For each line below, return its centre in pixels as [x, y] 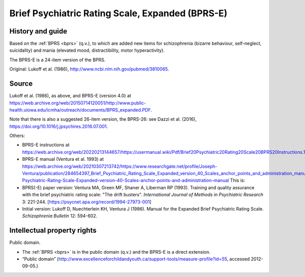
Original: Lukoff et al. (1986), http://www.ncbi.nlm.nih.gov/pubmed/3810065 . [89, 69]
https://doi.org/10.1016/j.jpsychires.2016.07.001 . [59, 126]
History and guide [38, 31]
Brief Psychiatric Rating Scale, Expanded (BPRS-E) [118, 13]
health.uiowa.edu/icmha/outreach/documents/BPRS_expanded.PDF [80, 110]
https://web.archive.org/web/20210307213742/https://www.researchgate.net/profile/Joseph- [120, 166]
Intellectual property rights [53, 231]
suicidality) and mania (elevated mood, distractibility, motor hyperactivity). [87, 50]
